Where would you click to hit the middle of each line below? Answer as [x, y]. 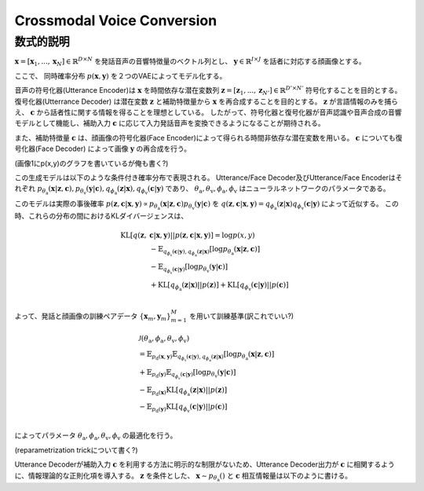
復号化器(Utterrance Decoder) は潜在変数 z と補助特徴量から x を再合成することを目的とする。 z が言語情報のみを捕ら [206, 101]
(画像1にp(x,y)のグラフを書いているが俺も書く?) [91, 163]
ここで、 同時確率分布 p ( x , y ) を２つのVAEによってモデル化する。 [121, 75]
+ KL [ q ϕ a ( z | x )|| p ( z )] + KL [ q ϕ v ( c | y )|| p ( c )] [219, 286]
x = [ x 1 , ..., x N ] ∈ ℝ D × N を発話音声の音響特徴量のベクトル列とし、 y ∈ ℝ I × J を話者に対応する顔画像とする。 [190, 62]
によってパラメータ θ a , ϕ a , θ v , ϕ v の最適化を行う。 [96, 436]
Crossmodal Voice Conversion [116, 20]
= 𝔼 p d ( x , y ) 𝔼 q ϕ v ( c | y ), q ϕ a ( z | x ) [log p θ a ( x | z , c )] [207, 356]
